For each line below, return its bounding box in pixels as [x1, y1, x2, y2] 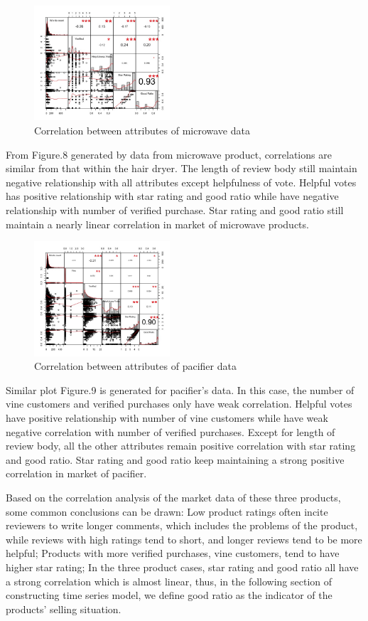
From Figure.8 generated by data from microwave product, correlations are [6, 147, 332, 161]
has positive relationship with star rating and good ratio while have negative [6, 189, 339, 203]
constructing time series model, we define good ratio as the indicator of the [6, 588, 332, 603]
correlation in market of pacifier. [6, 466, 147, 481]
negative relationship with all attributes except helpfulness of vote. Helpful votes [6, 174, 357, 189]
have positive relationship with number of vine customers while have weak [6, 410, 328, 425]
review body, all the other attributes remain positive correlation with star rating [6, 438, 356, 453]
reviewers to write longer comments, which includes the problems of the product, [6, 518, 358, 533]
